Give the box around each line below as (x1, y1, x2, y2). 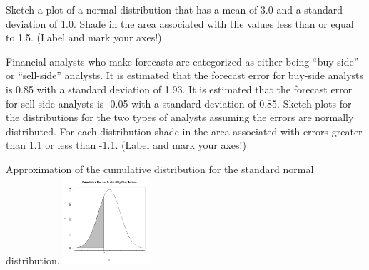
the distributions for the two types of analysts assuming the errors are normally (6, 110, 354, 125)
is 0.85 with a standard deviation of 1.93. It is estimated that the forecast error (6, 81, 353, 96)
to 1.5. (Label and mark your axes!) (6, 30, 162, 45)
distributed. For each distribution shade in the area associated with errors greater (6, 123, 363, 138)
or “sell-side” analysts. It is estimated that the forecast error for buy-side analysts (6, 68, 364, 83)
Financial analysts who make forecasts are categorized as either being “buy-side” (6, 53, 359, 68)
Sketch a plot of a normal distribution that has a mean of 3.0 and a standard (6, 2, 343, 16)
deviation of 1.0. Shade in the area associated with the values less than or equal (6, 16, 354, 31)
